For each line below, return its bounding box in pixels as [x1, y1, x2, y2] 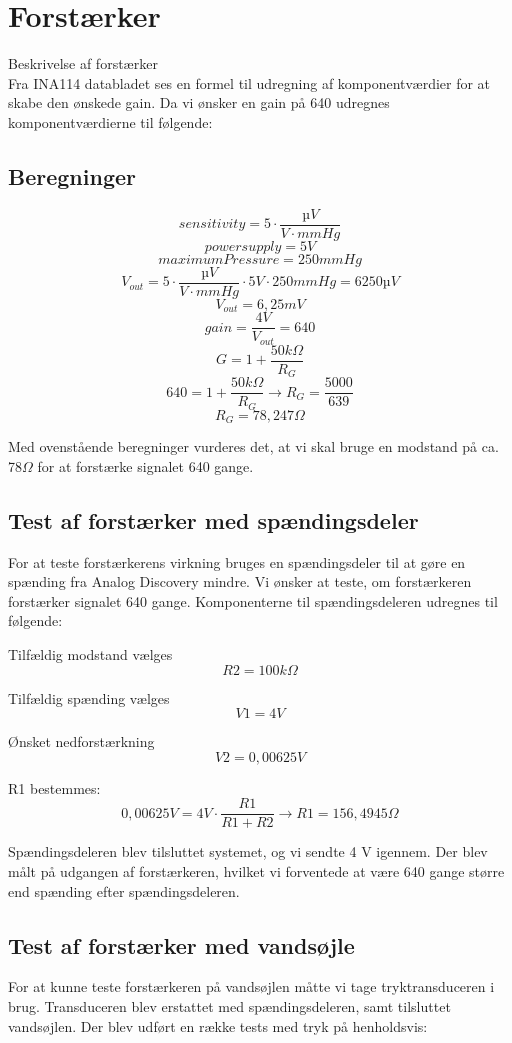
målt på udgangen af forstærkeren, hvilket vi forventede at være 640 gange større [8, 861, 505, 882]
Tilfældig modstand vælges [8, 644, 173, 665]
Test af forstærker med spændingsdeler [8, 504, 419, 535]
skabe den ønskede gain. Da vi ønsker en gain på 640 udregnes [8, 92, 390, 113]
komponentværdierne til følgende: [8, 111, 213, 132]
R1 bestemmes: [8, 777, 101, 798]
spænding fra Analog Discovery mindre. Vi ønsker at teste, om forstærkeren [8, 571, 472, 592]
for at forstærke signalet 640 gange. [37, 455, 254, 476]
